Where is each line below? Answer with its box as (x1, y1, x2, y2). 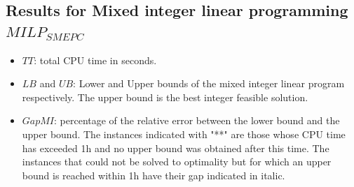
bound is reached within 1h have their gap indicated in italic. (22, 167, 285, 182)
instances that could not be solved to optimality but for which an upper (22, 154, 332, 169)
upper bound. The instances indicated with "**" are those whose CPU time (22, 126, 346, 141)
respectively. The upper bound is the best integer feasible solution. (22, 89, 308, 104)
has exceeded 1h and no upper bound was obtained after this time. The (22, 140, 329, 155)
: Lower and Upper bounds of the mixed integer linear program (73, 76, 345, 91)
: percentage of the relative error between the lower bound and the (54, 113, 340, 128)
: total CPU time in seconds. (34, 52, 157, 67)
